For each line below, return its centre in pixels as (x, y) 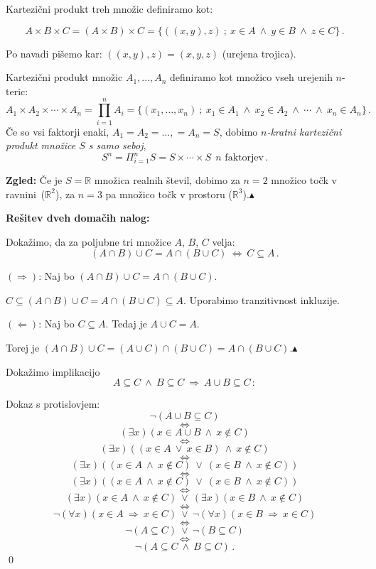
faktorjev (244, 158)
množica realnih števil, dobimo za (167, 179)
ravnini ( (26, 194)
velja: (224, 241)
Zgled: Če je (34, 179)
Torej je (23, 348)
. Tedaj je (126, 324)
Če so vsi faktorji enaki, (58, 131)
